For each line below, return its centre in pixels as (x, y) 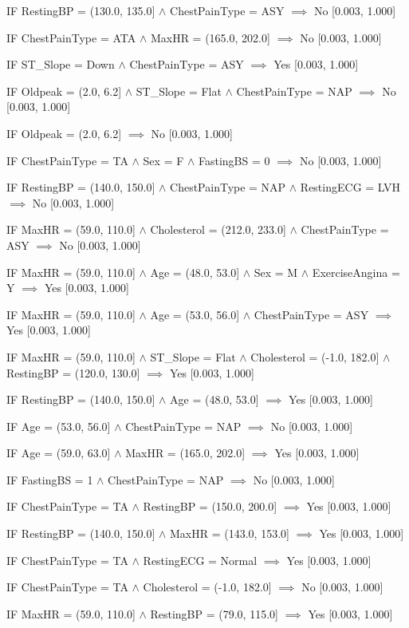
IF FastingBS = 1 (50, 479)
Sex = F (163, 160)
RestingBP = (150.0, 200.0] (210, 506)
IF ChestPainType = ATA (71, 37)
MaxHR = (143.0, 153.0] (230, 533)
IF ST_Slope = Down (61, 64)
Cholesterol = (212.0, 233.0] (218, 229)
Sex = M (276, 272)
